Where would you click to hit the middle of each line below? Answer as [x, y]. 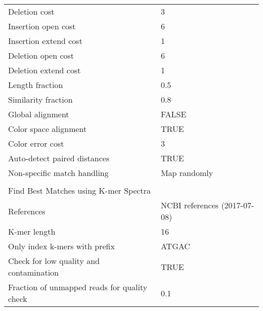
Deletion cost [31, 11]
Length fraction [36, 85]
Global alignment [39, 114]
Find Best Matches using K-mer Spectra [80, 190]
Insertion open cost [42, 26]
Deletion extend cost [45, 70]
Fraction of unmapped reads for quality [78, 287]
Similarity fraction [40, 99]
